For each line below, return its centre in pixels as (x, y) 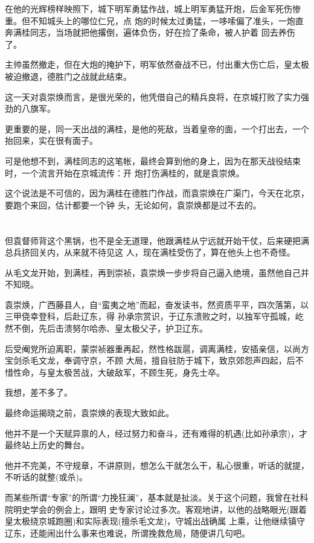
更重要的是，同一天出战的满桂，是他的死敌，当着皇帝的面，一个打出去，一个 (157, 128)
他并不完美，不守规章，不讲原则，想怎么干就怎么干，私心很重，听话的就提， (157, 465)
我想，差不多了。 (39, 392)
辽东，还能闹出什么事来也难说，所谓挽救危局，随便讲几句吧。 (127, 532)
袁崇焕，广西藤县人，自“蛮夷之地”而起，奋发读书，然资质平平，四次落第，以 (157, 304)
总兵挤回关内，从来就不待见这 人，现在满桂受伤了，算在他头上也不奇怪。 (150, 252)
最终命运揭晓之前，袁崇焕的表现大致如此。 (89, 413)
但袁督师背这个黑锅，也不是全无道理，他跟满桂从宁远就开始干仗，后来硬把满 (157, 240)
